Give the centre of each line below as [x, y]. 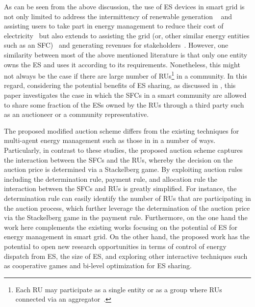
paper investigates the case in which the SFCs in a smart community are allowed [125, 95]
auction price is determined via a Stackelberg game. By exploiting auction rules [123, 169]
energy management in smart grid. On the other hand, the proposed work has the [127, 237]
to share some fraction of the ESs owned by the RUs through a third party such [124, 104]
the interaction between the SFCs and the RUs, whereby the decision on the [118, 159]
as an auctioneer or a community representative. [76, 114]
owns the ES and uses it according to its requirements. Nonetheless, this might [122, 64]
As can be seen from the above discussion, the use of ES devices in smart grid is [124, 6]
